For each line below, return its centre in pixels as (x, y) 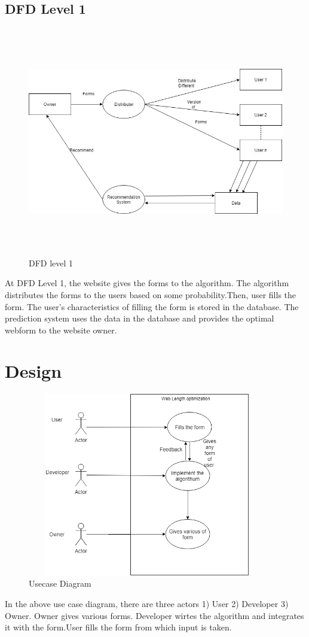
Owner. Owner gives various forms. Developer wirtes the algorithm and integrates (154, 615)
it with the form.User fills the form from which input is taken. (118, 627)
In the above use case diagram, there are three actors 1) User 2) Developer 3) (147, 603)
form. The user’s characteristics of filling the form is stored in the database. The (152, 306)
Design (33, 371)
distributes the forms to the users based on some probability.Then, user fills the (151, 294)
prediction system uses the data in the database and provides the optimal (140, 318)
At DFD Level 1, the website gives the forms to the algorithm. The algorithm (147, 283)
